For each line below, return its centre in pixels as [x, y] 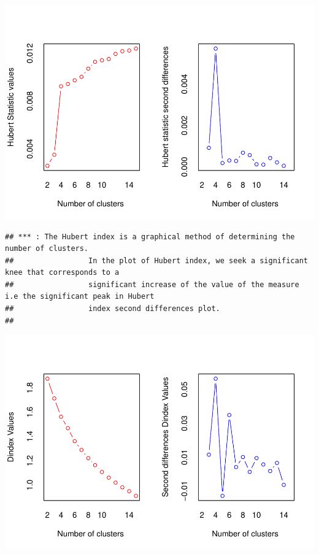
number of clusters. [47, 249]
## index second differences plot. [113, 309]
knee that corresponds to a [62, 273]
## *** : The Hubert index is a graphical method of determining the [150, 237]
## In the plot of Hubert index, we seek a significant [156, 260]
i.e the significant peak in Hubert [80, 297]
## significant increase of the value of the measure [152, 284]
